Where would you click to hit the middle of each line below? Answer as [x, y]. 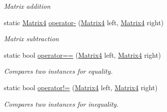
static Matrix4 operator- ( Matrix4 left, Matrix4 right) [84, 22]
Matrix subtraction [32, 39]
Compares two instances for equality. [58, 71]
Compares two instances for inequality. [61, 104]
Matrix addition [27, 6]
